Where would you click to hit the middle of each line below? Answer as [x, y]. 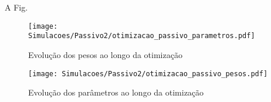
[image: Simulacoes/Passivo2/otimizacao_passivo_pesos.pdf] [148, 74]
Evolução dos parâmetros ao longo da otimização [116, 92]
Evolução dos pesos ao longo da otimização [105, 54]
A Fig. [16, 7]
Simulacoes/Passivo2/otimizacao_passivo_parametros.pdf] [142, 36]
